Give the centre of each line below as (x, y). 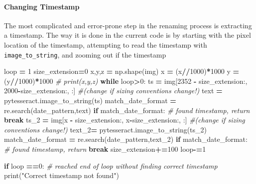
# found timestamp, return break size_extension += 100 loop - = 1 (105, 149)
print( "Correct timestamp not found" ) (62, 175)
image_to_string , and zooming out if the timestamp (85, 54)
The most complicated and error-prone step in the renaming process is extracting (128, 25)
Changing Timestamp (42, 6)
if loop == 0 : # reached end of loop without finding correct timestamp (111, 165)
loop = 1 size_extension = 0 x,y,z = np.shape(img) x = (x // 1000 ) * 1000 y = (122, 71)
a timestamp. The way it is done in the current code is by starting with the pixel (128, 35)
